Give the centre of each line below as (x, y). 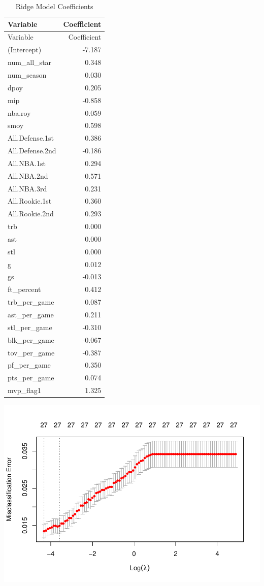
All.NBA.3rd (27, 188)
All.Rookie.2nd (31, 214)
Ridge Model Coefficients (54, 6)
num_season (27, 74)
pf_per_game (29, 365)
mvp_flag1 (24, 390)
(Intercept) (25, 50)
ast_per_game (31, 314)
